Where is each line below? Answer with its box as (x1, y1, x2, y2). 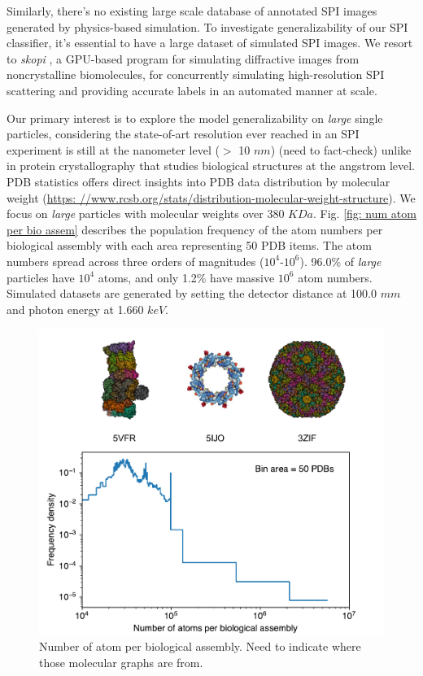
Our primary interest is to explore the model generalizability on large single (7, 109, 383, 126)
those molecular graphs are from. (39, 653, 203, 670)
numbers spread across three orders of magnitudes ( (7, 252, 264, 269)
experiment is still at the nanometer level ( (7, 141, 220, 158)
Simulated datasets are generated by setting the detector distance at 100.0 (7, 285, 377, 302)
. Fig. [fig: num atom (312, 205, 416, 222)
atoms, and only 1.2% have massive (98, 268, 275, 286)
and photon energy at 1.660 (7, 300, 144, 317)
